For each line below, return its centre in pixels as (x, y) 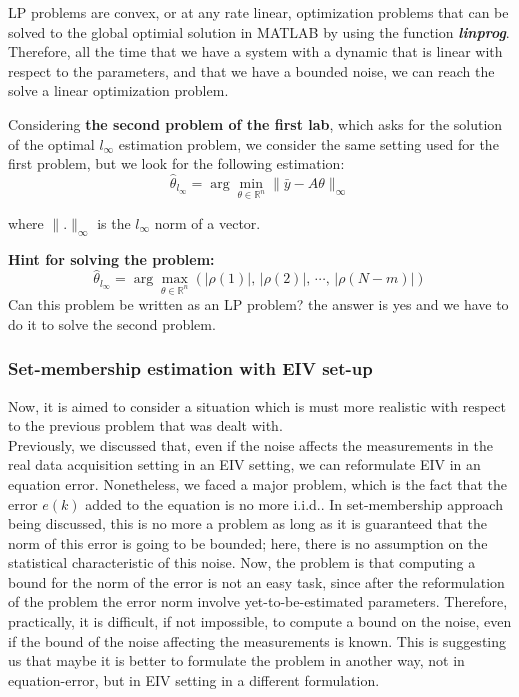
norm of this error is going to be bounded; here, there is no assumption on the (248, 542)
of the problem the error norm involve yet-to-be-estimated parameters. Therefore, (258, 601)
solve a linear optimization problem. (118, 90)
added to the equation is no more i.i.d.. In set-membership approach (294, 503)
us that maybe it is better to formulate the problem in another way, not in (236, 660)
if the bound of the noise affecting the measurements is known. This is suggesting (257, 640)
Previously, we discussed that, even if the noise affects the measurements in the (250, 444)
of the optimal (51, 143)
